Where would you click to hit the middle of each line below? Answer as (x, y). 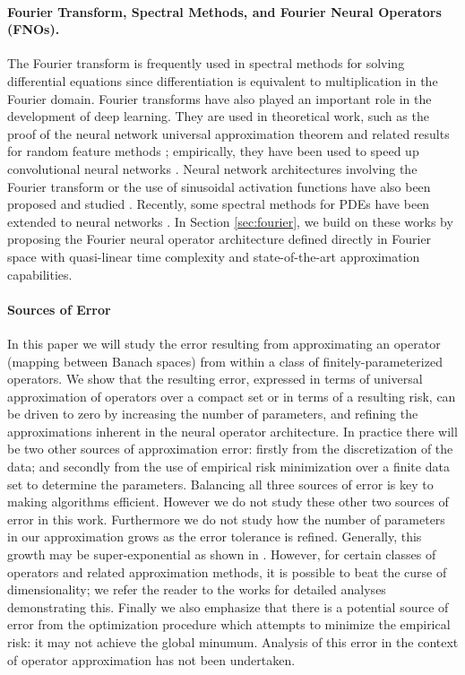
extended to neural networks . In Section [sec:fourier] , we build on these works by (230, 221)
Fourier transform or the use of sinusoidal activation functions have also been (219, 186)
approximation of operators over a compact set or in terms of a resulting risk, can (232, 396)
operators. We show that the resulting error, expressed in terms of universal (215, 379)
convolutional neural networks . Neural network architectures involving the (212, 168)
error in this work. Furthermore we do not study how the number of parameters (226, 519)
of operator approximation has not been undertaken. (151, 659)
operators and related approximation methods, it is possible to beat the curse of (227, 571)
